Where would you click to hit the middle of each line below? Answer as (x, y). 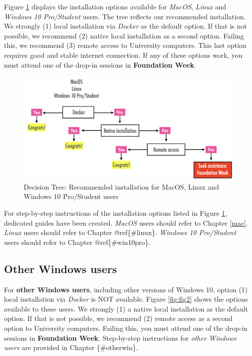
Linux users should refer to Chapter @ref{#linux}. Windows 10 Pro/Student (120, 232)
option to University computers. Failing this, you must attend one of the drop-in (126, 328)
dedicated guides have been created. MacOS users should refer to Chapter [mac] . (126, 222)
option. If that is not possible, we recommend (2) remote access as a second (118, 318)
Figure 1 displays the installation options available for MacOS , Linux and (115, 6)
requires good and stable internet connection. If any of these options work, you (123, 55)
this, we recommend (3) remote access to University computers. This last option (125, 45)
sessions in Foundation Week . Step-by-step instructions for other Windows (120, 337)
